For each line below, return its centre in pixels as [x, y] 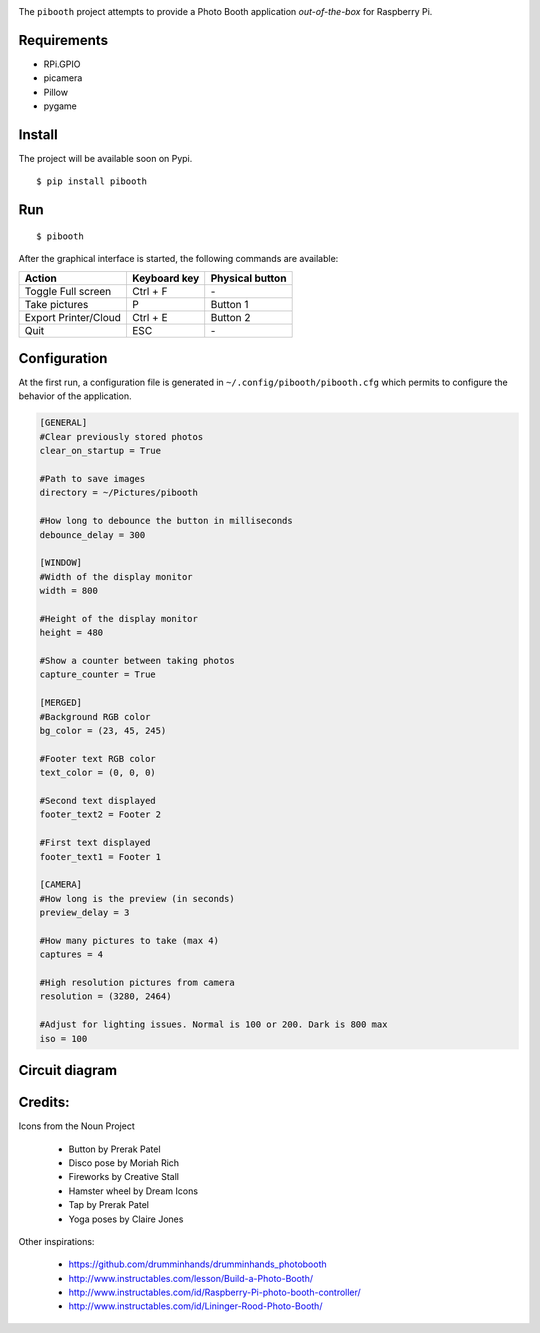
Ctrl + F [149, 291]
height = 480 [71, 633]
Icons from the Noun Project [76, 1126]
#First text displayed [95, 843]
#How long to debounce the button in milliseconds [166, 521]
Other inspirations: [56, 1241]
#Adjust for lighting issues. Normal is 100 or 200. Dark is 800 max [213, 1024]
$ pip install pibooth [92, 181]
